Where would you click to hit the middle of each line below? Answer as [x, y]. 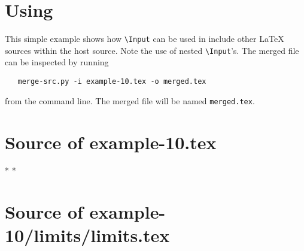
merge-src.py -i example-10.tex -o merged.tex [112, 82]
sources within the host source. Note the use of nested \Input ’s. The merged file [152, 50]
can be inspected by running [57, 62]
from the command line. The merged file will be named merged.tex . [130, 100]
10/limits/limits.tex [87, 235]
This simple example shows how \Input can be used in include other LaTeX [145, 39]
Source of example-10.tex [111, 142]
